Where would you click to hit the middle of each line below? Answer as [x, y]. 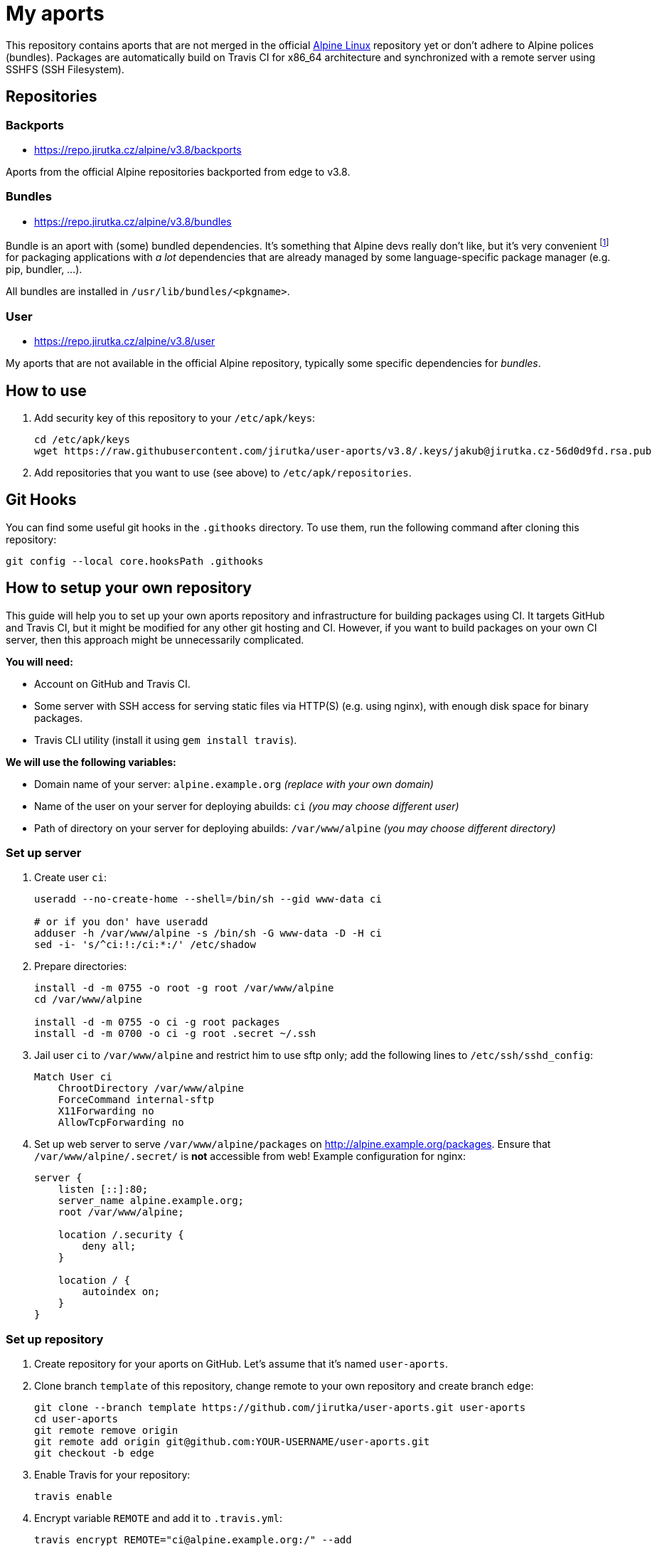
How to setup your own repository [129, 588]
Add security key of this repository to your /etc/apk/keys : [175, 417]
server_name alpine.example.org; [151, 1201]
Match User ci [73, 1077]
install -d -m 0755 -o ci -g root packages [157, 1022]
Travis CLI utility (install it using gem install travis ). [166, 740]
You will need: [39, 661]
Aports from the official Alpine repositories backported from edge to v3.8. [178, 171]
